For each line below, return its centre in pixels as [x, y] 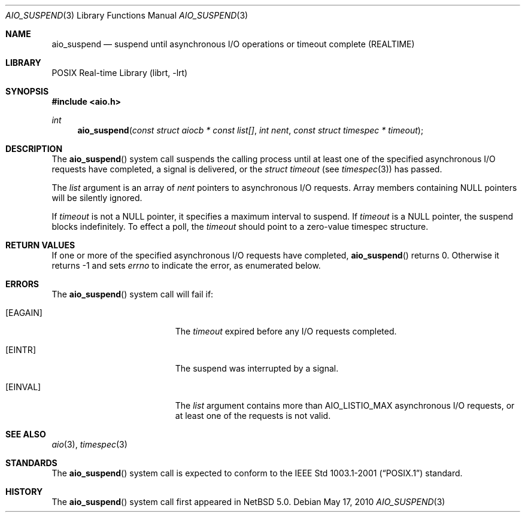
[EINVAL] [23, 387]
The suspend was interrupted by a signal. [257, 368]
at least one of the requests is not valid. [253, 416]
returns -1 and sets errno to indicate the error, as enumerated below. [186, 265]
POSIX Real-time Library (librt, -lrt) [120, 73]
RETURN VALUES [40, 245]
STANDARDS [31, 463]
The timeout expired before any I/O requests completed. [286, 331]
